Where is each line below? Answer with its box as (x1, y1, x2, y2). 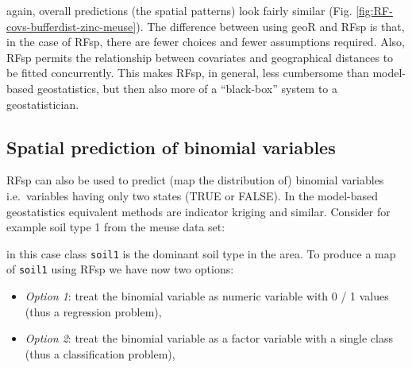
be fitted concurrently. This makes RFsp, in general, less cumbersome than (6, 64, 369, 81)
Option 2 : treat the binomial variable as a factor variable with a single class (25, 330, 393, 347)
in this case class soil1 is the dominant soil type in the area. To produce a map (6, 245, 396, 261)
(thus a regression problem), (25, 303, 162, 320)
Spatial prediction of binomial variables (6, 134, 336, 159)
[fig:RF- (356, 2, 393, 18)
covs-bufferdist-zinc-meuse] (6, 17, 137, 34)
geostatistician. (6, 95, 79, 112)
